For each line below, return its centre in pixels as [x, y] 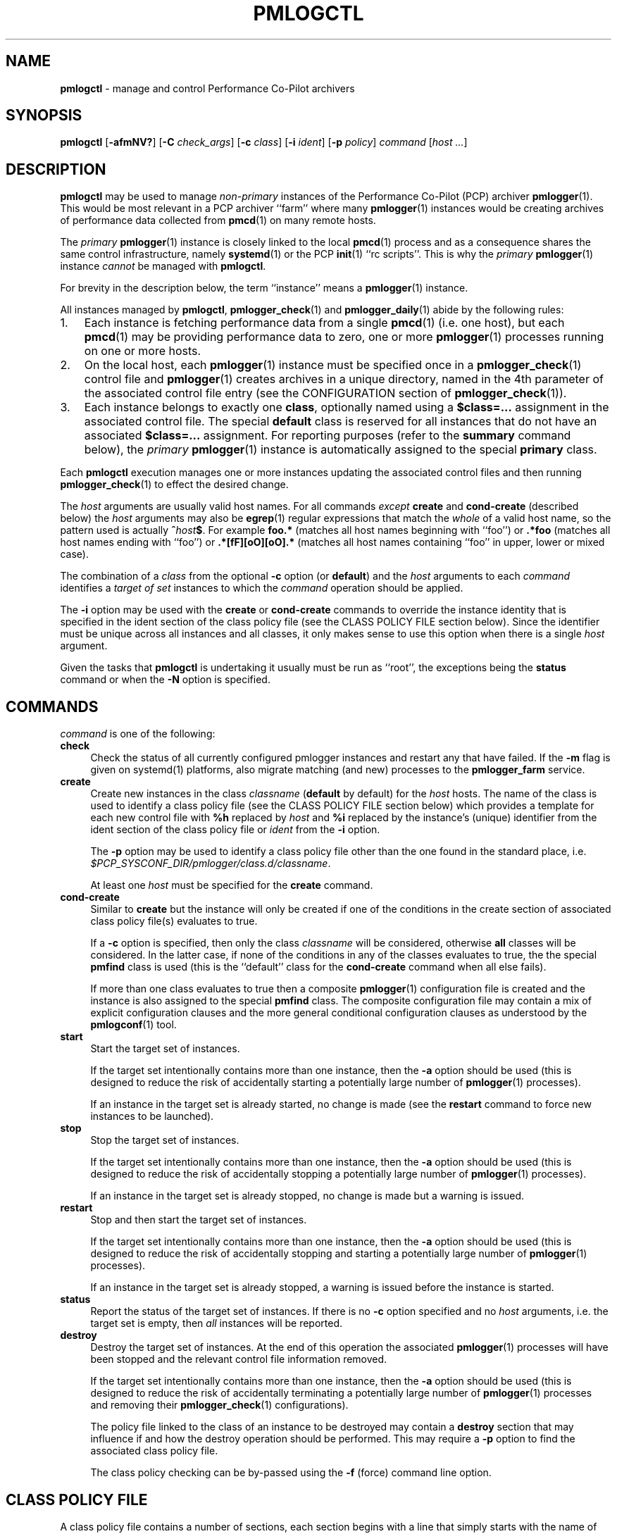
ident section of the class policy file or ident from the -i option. [235, 830]
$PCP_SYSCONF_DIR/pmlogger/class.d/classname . [211, 863]
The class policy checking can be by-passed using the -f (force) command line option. [291, 1473]
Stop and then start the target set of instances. [199, 1220]
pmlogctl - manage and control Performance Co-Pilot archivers [207, 88]
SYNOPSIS [44, 116]
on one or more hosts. [143, 351]
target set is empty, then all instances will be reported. [217, 1323]
